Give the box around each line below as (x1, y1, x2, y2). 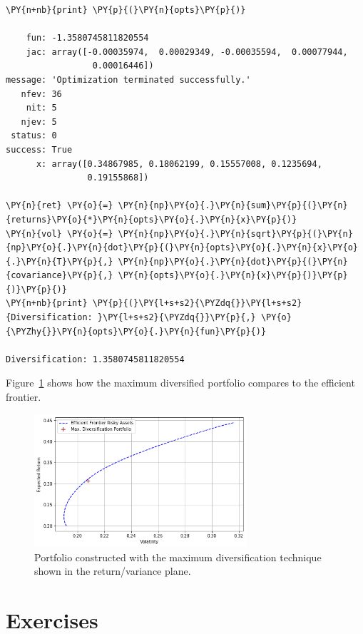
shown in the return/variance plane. (34, 563, 191, 578)
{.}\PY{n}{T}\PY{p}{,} (6, 256, 113, 267)
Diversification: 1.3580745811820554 (6, 354, 185, 364)
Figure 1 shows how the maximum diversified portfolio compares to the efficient (6, 375, 355, 390)
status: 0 (11, 131, 57, 141)
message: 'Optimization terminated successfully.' (6, 74, 251, 85)
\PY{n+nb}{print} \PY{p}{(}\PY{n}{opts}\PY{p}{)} (6, 5, 246, 15)
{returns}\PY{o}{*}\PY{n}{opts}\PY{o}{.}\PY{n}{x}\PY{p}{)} (6, 214, 297, 225)
